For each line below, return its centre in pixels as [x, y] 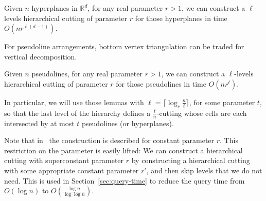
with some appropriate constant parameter [72, 170]
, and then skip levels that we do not [204, 170]
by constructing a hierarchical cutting [191, 160]
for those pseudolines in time [161, 83]
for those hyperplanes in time [181, 18]
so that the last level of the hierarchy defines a [77, 113]
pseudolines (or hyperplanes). [128, 123]
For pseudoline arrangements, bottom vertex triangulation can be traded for [124, 46]
